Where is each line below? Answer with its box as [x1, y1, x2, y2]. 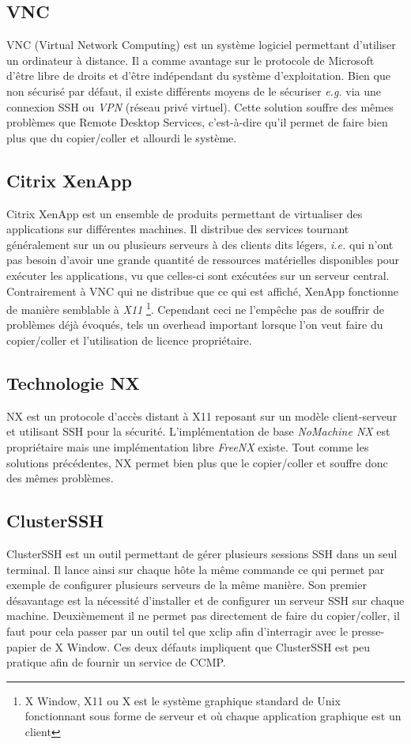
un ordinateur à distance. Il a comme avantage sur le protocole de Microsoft [6, 51, 375, 68]
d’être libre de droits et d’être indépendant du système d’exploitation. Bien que [6, 67, 390, 84]
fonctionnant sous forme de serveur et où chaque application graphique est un [25, 708, 402, 724]
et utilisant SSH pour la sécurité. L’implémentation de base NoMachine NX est [6, 423, 390, 440]
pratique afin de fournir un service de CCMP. [6, 654, 226, 670]
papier [6, 638, 37, 655]
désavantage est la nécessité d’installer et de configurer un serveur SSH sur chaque [6, 591, 405, 608]
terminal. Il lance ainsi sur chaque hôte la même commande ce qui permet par [6, 561, 385, 577]
